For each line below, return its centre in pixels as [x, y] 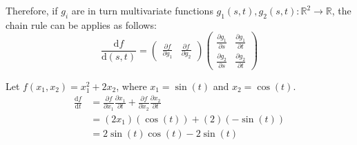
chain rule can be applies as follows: [81, 24]
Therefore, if [32, 10]
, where [132, 86]
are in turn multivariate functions [142, 10]
